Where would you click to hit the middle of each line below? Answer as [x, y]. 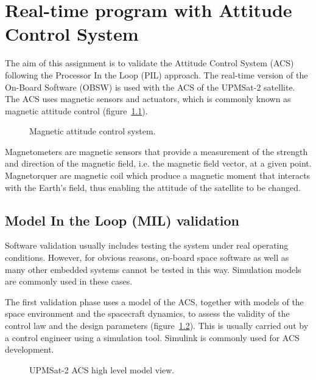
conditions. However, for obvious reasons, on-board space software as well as [147, 257]
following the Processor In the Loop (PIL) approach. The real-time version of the [156, 74]
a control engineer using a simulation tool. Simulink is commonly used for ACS [152, 337]
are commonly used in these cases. [69, 281]
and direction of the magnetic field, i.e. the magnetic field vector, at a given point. [158, 163]
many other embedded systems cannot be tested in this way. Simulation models [153, 269]
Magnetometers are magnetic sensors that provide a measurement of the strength [156, 151]
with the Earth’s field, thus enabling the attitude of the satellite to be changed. [153, 187]
